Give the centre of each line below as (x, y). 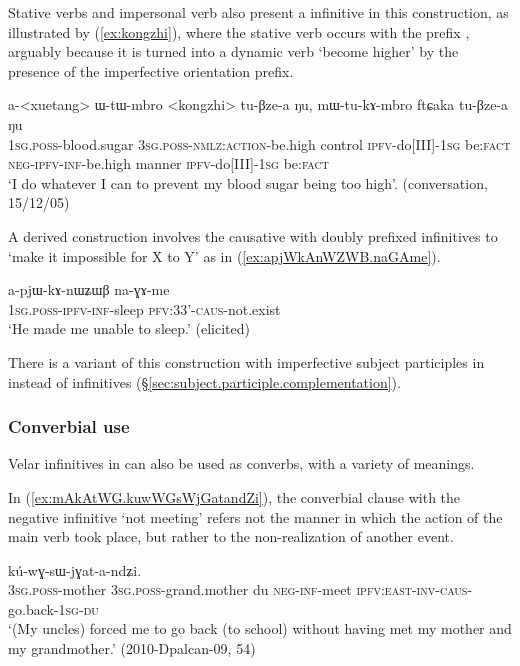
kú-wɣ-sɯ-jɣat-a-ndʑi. (75, 569)
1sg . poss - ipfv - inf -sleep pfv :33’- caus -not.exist (144, 308)
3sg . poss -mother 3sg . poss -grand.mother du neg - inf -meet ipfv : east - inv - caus (238, 589)
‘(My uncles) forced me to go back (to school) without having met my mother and (260, 628)
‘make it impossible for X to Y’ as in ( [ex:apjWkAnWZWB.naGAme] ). (224, 255)
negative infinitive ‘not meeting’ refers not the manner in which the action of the (255, 516)
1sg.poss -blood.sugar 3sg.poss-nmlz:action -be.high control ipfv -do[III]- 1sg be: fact (259, 143)
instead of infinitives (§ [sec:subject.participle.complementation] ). (204, 381)
